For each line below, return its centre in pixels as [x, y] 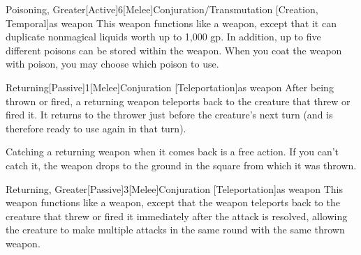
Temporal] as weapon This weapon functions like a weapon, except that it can [171, 23]
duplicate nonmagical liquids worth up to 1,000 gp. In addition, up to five [163, 37]
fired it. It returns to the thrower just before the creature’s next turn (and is [169, 115]
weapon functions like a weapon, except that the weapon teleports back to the [173, 202]
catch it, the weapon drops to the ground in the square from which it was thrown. [181, 165]
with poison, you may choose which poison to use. [112, 64]
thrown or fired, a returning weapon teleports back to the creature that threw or [178, 101]
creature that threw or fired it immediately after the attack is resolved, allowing [177, 216]
